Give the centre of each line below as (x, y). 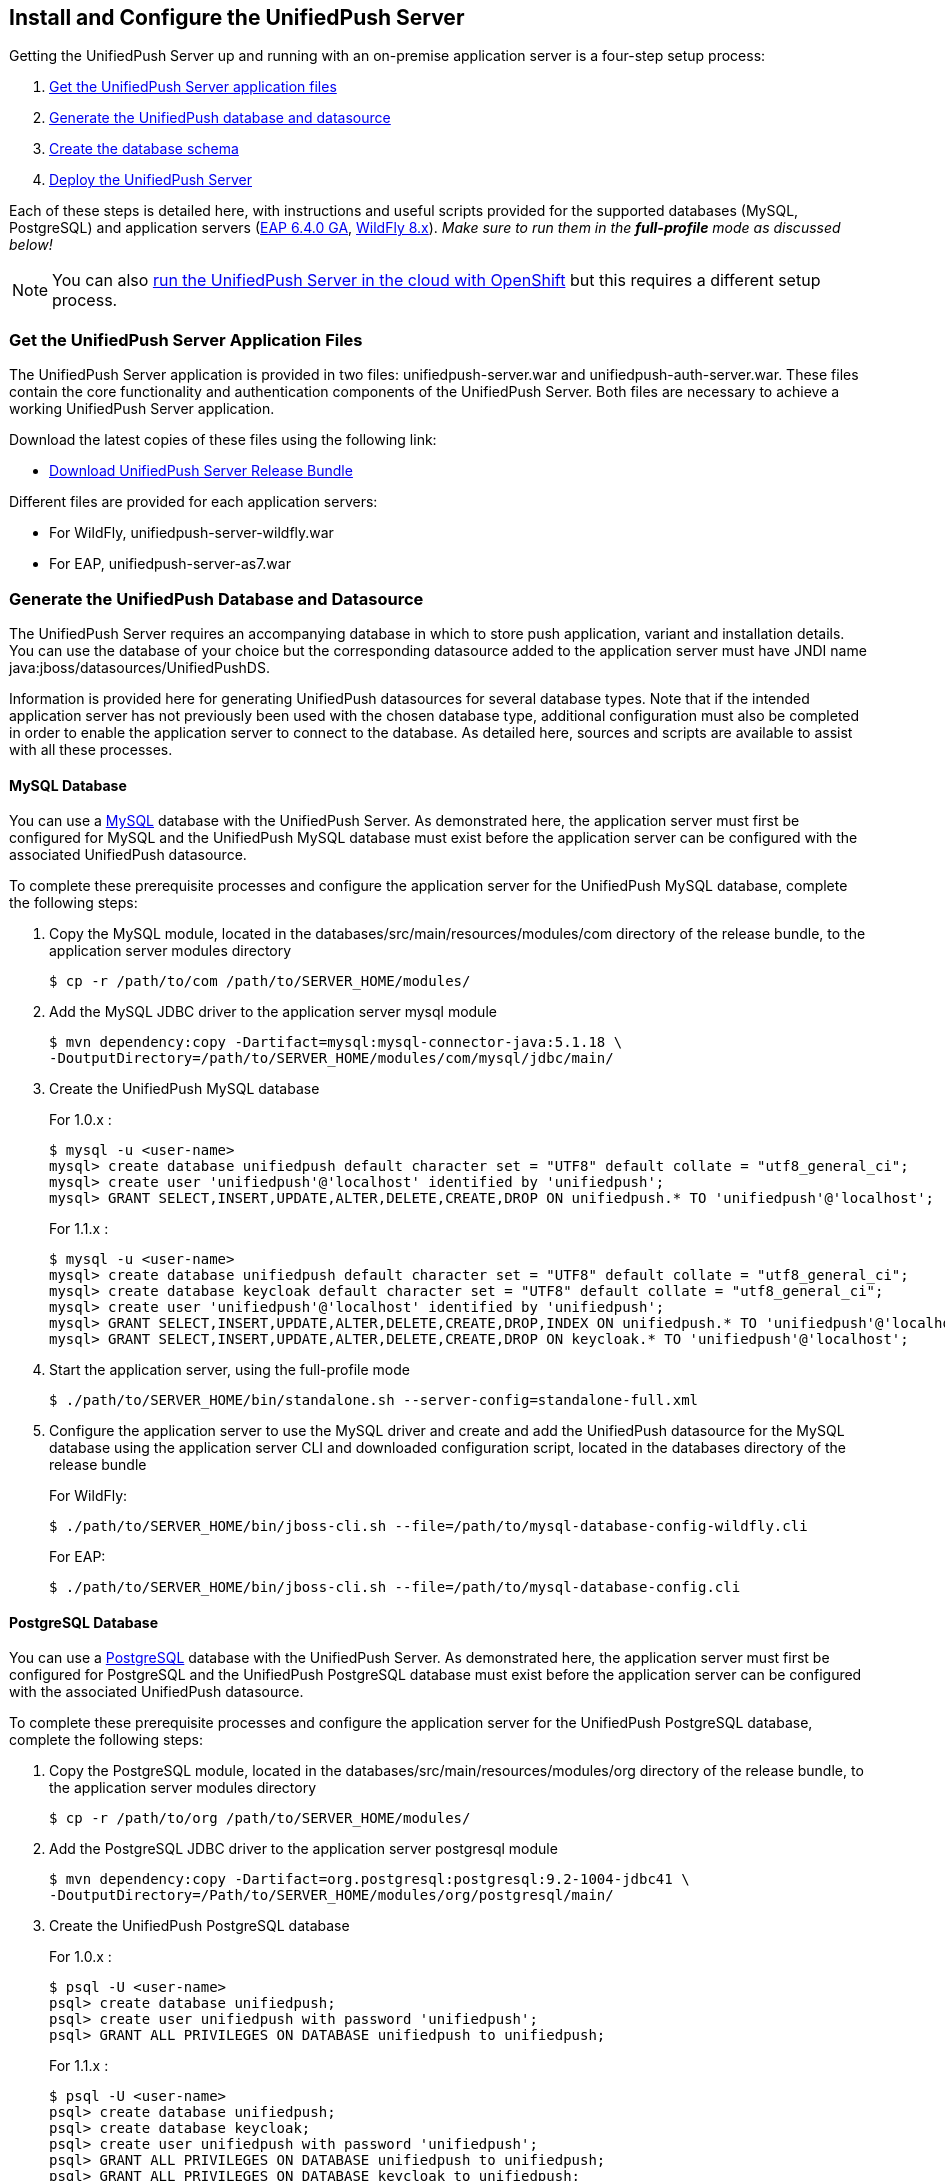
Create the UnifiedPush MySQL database (184, 1089)
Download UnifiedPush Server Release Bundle (201, 471)
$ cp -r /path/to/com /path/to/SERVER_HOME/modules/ (260, 981)
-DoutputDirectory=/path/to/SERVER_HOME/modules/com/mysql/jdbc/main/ (331, 1058)
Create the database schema (144, 149)
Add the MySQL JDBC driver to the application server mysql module (273, 1012)
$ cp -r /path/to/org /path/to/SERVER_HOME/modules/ (260, 1818)
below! (31, 245)
